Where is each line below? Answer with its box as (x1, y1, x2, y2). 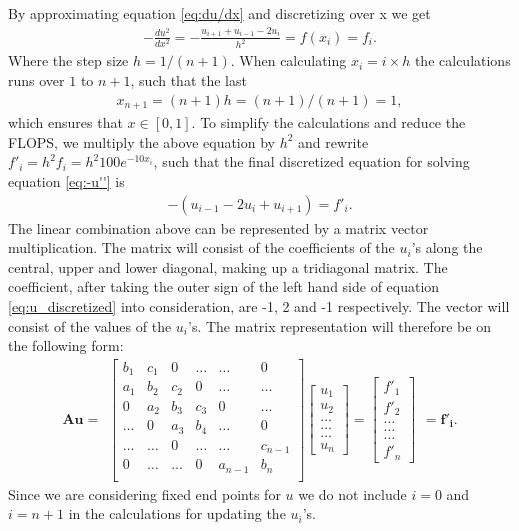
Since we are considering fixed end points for (8, 483, 281, 504)
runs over (8, 70, 65, 91)
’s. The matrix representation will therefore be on (188, 315, 491, 336)
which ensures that (8, 112, 123, 133)
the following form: (8, 335, 124, 356)
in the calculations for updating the (68, 503, 286, 524)
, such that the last (130, 70, 247, 91)
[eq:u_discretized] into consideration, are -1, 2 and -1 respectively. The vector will (8, 295, 510, 316)
